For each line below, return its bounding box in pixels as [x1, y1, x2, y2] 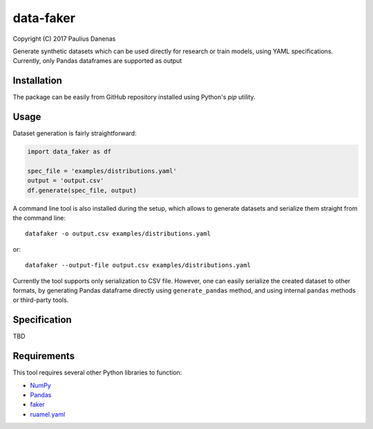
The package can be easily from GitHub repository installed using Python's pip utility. [12, 93, 256, 102]
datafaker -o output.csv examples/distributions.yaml [25, 230, 211, 238]
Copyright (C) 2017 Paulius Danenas [12, 35, 116, 43]
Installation [12, 75, 62, 86]
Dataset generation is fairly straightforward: [12, 129, 137, 137]
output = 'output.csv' [27, 177, 104, 184]
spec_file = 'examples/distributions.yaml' [27, 166, 178, 175]
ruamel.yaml [30, 410, 66, 418]
